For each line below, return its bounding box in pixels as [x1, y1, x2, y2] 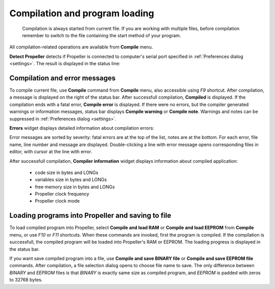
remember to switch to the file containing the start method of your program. [22, 32, 181, 38]
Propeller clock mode [35, 198, 80, 204]
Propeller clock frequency [35, 191, 89, 197]
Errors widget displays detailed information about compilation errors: [9, 125, 155, 131]
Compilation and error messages [9, 74, 116, 82]
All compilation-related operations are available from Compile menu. [9, 44, 153, 50]
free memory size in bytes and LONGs [35, 184, 115, 190]
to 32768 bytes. [9, 277, 43, 283]
